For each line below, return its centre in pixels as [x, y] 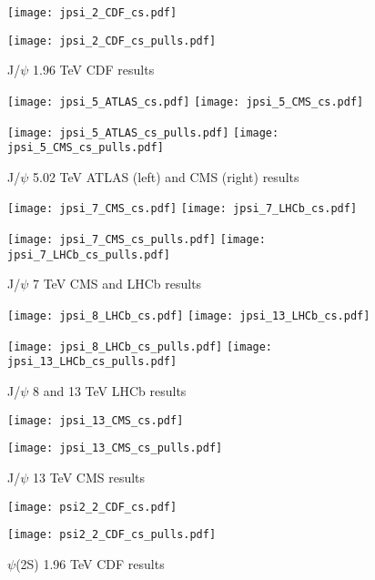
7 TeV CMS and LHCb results [117, 284]
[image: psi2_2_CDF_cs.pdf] [92, 507]
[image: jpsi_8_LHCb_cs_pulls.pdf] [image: [140, 346]
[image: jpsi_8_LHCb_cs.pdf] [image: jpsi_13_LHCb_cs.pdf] [189, 316]
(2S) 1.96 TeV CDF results [90, 563]
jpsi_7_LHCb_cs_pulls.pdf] [89, 254]
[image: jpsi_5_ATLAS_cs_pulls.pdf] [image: [143, 132]
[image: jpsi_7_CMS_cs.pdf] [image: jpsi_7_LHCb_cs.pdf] [182, 209]
